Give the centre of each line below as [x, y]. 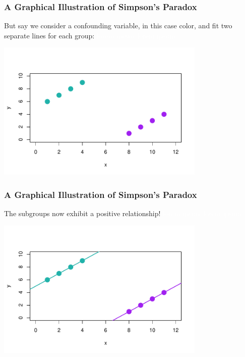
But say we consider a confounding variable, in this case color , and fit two [118, 25]
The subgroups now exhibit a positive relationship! [82, 213]
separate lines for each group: [49, 35]
